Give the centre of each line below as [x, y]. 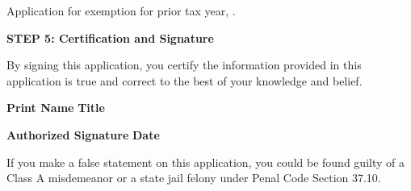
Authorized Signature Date [83, 134]
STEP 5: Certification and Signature [110, 37]
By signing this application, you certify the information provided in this [184, 65]
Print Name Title [56, 108]
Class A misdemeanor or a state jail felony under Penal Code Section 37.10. [194, 178]
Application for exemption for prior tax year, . [121, 10]
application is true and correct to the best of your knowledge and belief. [185, 80]
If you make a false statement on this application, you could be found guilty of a [205, 162]
